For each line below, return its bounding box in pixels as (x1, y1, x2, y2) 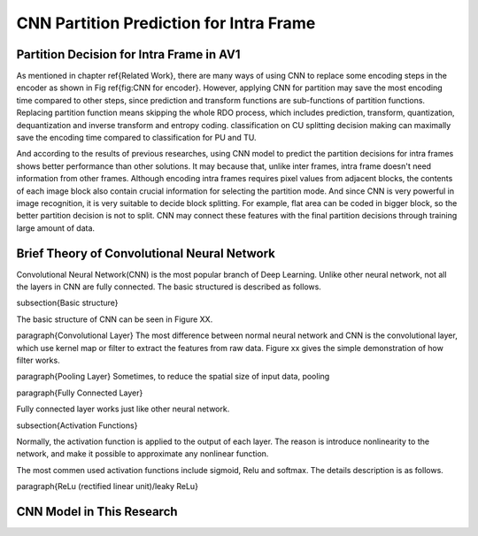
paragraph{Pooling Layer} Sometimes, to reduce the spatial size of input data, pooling (16, 371, 330, 382)
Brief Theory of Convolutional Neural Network (16, 246, 276, 261)
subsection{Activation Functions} (16, 420, 138, 431)
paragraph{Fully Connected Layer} (16, 387, 143, 398)
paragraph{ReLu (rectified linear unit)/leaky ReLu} (16, 481, 199, 492)
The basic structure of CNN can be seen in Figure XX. (16, 314, 213, 325)
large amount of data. (16, 222, 96, 234)
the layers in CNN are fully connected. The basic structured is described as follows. (16, 281, 322, 292)
